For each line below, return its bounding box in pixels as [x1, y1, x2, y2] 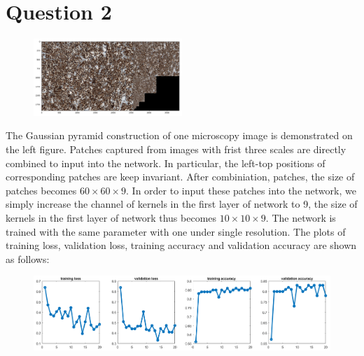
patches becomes [6, 183, 77, 197]
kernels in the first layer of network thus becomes [6, 211, 217, 225]
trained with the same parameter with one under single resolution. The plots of [6, 224, 346, 238]
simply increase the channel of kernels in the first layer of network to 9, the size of [6, 197, 358, 211]
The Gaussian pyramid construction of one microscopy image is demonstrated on [6, 128, 353, 143]
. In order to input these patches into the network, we [126, 183, 356, 197]
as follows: [6, 251, 50, 266]
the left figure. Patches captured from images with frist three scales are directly [6, 142, 346, 157]
